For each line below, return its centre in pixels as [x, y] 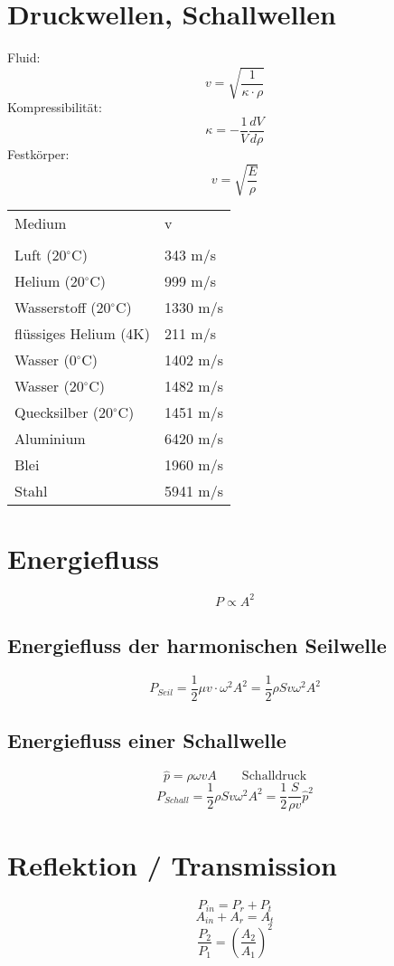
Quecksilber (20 [64, 412]
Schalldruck [274, 777]
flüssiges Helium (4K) [83, 334]
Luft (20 [41, 255]
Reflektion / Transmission [172, 864]
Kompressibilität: [55, 107]
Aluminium [50, 439]
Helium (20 [50, 281]
